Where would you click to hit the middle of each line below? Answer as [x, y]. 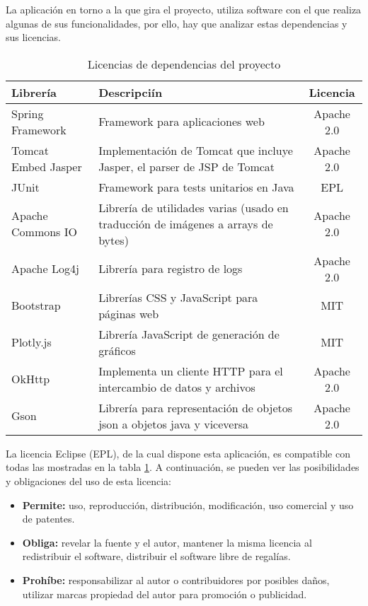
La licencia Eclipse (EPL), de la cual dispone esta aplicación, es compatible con [178, 453]
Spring [28, 113]
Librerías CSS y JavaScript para [178, 297]
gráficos [117, 350]
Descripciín [131, 92]
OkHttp [31, 379]
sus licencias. [33, 37]
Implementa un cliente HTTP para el [191, 371]
